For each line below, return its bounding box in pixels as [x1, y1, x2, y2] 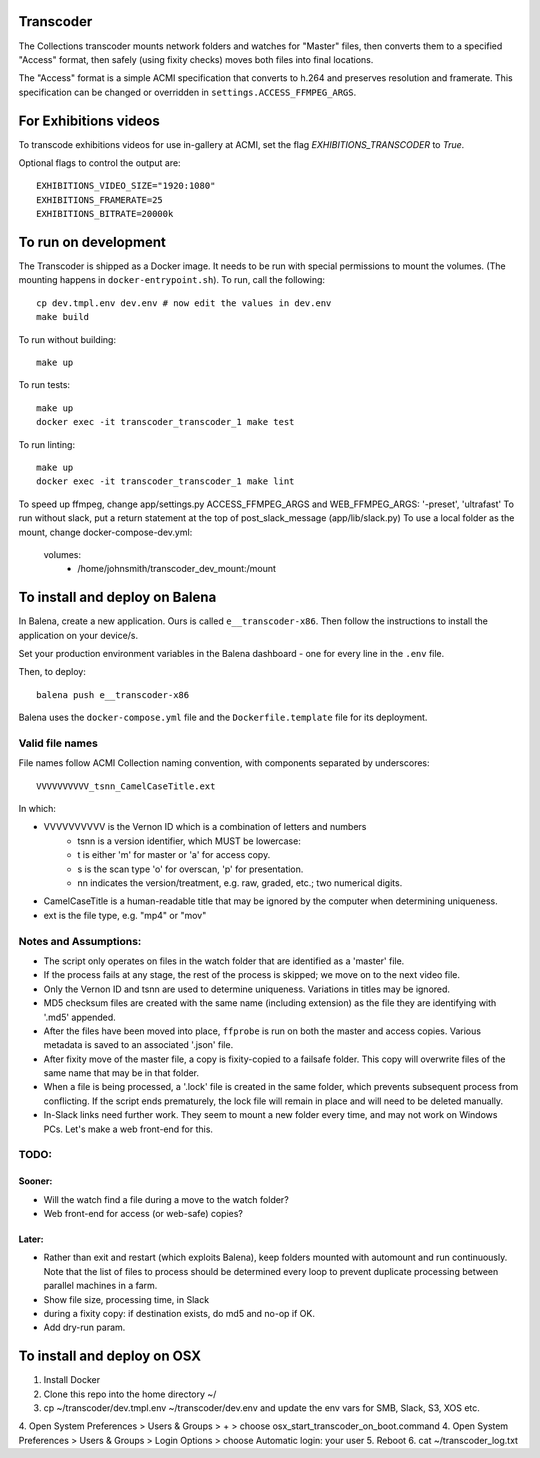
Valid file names [18, 736, 99, 750]
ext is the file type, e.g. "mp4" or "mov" [43, 909, 207, 921]
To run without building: [18, 333, 117, 345]
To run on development [18, 233, 167, 250]
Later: [18, 1233, 44, 1245]
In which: [18, 803, 57, 815]
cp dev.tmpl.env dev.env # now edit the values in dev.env [36, 297, 332, 309]
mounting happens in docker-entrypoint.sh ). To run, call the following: [18, 274, 325, 286]
